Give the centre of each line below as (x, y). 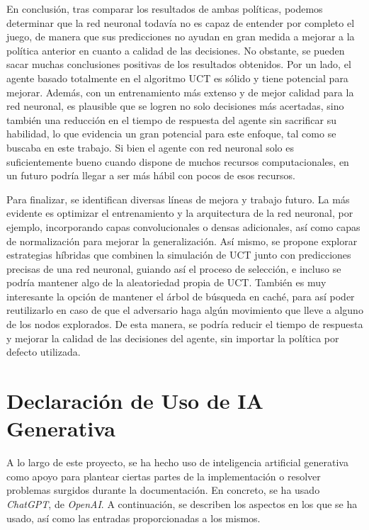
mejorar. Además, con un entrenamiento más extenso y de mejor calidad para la (180, 92)
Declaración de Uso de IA (135, 401)
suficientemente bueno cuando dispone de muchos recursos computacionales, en (178, 161)
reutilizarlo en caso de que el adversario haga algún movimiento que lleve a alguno (185, 310)
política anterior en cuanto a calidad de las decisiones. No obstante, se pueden (176, 50)
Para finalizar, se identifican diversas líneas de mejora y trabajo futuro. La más (178, 199)
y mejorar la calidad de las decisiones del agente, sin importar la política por (173, 338)
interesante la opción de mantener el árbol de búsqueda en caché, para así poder (181, 296)
